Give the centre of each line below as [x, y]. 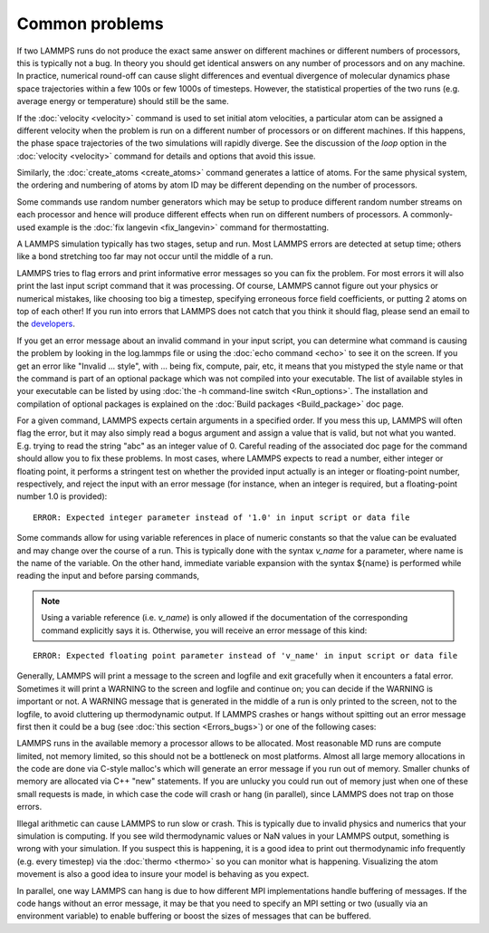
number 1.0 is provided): [62, 496]
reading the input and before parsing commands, [108, 576]
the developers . [46, 324]
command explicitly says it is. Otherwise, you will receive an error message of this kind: [204, 630]
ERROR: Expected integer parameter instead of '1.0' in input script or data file [221, 517]
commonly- [431, 215]
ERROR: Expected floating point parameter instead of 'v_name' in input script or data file [245, 655]
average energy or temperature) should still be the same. [123, 101]
